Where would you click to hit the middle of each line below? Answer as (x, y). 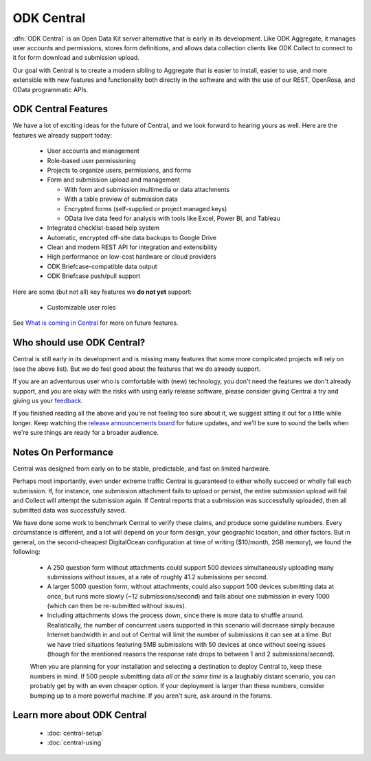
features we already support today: (63, 135)
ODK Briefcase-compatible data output (102, 266)
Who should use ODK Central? (79, 343)
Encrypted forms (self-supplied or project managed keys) (146, 208)
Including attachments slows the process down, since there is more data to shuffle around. (176, 615)
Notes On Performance (63, 452)
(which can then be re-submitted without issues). (117, 606)
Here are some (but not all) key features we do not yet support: (102, 292)
